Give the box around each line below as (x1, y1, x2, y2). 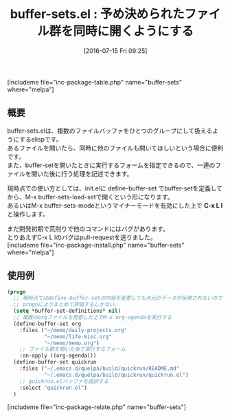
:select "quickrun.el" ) (19, 384, 88, 391)
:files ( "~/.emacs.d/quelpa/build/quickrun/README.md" (19, 365, 180, 372)
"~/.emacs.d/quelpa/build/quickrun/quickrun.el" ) (43, 371, 189, 378)
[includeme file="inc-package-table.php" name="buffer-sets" (7, 78, 183, 86)
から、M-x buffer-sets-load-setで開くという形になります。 (7, 192, 174, 201)
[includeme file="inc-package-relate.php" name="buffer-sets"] (7, 403, 187, 411)
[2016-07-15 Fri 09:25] (83, 46, 148, 55)
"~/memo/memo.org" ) (43, 340, 100, 346)
